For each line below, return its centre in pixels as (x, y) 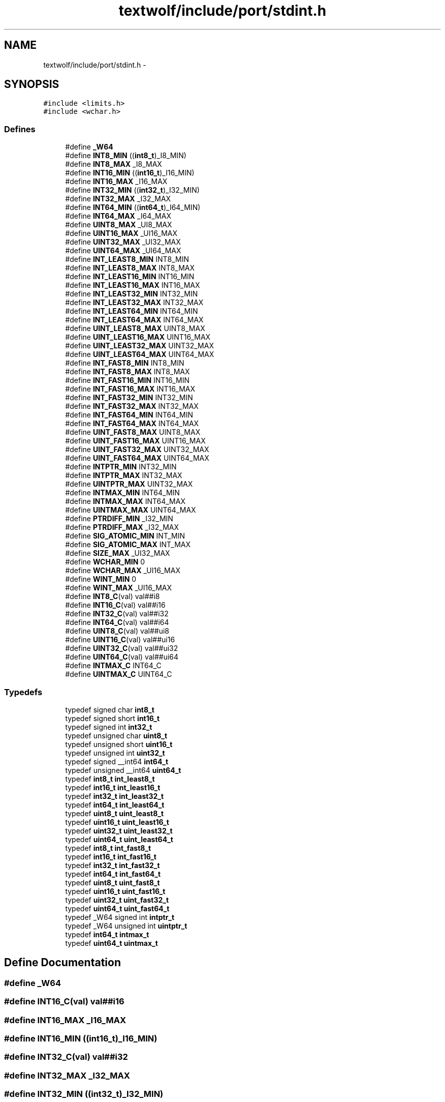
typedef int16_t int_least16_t (113, 787)
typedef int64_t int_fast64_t (113, 874)
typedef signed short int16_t (113, 718)
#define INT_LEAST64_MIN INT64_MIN (132, 311)
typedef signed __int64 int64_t (117, 761)
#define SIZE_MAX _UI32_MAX (118, 553)
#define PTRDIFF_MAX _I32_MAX (122, 527)
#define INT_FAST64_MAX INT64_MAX (132, 424)
